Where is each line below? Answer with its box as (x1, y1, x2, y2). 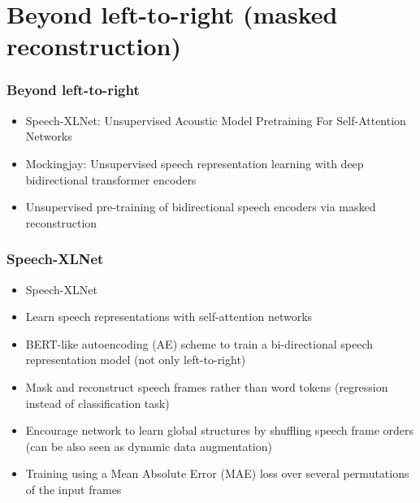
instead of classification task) (25, 394, 170, 411)
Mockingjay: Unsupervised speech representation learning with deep (25, 154, 364, 171)
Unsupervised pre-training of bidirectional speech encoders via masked (25, 198, 376, 215)
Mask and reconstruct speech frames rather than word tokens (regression (25, 378, 388, 395)
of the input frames (25, 480, 122, 497)
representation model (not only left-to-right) (25, 351, 246, 368)
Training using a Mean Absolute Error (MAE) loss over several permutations (25, 465, 409, 482)
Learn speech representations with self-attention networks (25, 308, 313, 325)
